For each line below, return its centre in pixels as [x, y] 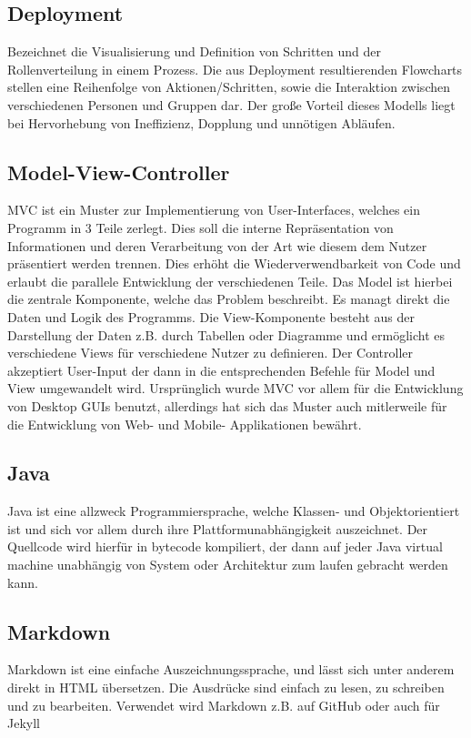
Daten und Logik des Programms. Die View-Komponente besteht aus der [211, 316]
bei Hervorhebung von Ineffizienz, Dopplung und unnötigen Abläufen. [201, 122]
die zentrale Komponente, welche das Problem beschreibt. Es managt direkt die [229, 299]
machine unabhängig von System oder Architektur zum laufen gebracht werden [228, 565]
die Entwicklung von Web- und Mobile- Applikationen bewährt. [185, 424]
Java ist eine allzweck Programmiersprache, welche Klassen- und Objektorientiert [234, 511]
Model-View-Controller [119, 172]
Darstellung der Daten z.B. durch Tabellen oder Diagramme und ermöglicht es [226, 334]
